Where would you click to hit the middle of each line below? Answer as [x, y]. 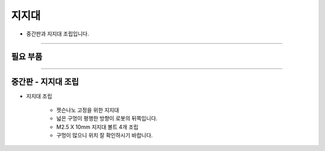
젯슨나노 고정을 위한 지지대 [88, 110]
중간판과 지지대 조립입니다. [58, 34]
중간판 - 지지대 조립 [45, 82]
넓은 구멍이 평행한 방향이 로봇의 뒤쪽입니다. [107, 119]
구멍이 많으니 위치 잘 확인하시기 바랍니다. [104, 135]
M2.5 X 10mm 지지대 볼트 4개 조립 [97, 127]
